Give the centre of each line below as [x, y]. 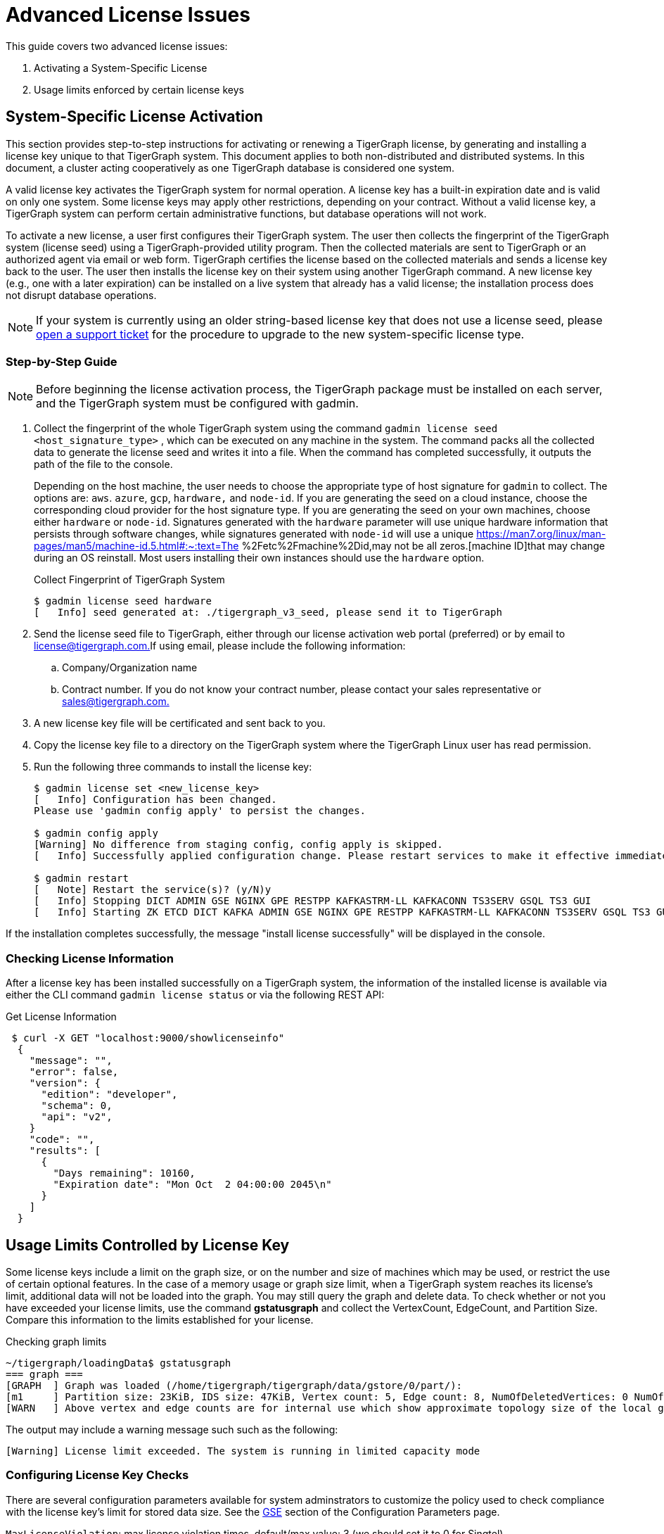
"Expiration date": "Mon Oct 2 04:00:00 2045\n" [192, 1185]
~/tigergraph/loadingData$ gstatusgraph [119, 1363]
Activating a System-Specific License [121, 68]
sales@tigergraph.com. [116, 702]
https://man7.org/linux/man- [541, 534]
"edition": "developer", [109, 1095]
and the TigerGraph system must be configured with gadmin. [197, 404]
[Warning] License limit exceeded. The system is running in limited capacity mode [243, 1451]
